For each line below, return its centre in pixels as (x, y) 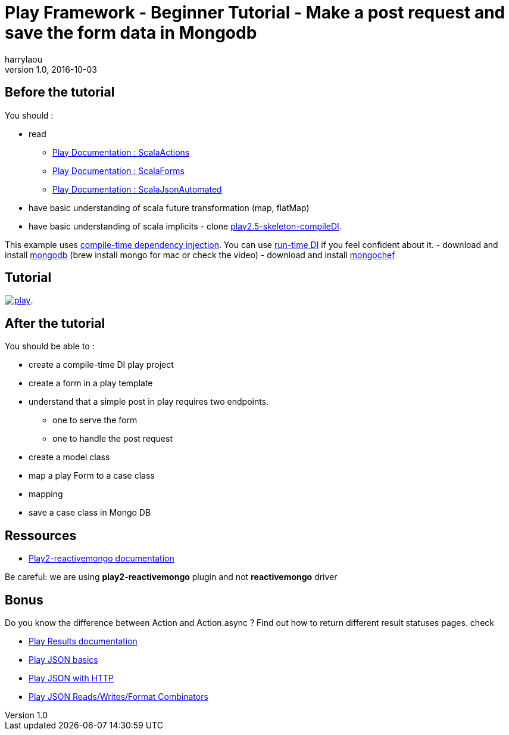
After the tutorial (55, 323)
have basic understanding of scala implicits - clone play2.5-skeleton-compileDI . (185, 226)
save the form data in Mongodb (131, 33)
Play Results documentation (83, 641)
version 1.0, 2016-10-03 (51, 69)
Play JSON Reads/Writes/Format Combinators (118, 696)
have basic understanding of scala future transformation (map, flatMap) (169, 207)
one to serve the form (95, 420)
